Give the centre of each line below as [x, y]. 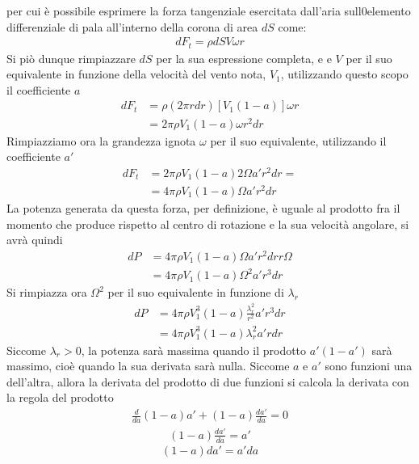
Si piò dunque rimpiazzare [71, 58]
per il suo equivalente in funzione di [196, 292]
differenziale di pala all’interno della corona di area [132, 26]
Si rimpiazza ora [47, 292]
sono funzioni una [369, 366]
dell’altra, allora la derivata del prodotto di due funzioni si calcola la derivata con [208, 381]
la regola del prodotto [60, 397]
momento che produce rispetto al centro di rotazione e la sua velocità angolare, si [208, 224]
